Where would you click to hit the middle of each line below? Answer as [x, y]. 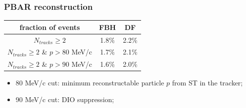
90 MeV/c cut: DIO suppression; [65, 99]
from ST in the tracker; [207, 83]
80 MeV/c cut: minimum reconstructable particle [90, 83]
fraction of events [50, 27]
